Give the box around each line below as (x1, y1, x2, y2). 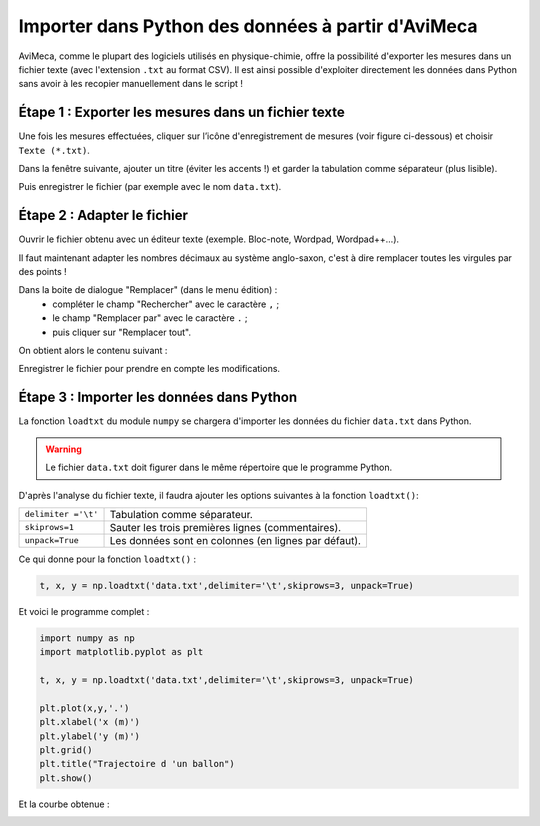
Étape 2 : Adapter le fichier (18, 207, 189, 224)
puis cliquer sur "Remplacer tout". (52, 326, 192, 338)
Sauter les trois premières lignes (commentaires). (109, 520, 342, 534)
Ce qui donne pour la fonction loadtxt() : (18, 553, 197, 565)
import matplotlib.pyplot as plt (39, 646, 204, 658)
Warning (45, 443, 82, 455)
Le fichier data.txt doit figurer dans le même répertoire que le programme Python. (45, 461, 393, 474)
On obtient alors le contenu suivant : (18, 345, 168, 357)
